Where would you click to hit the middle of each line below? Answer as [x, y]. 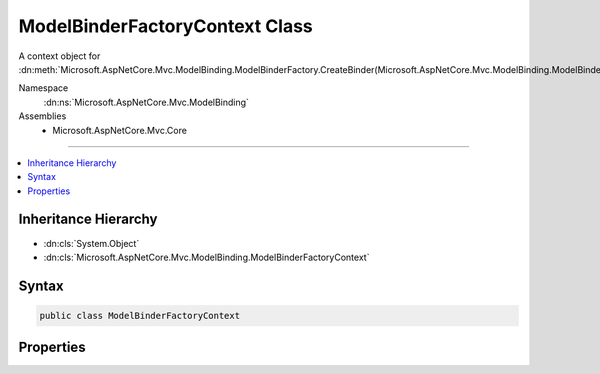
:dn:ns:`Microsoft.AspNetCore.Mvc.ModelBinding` [146, 102]
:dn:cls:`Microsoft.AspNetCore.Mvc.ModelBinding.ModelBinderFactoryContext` [206, 257]
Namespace [43, 88]
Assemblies [42, 116]
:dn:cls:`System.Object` [91, 243]
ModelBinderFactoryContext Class [166, 26]
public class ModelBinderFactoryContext [139, 315]
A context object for [59, 56]
